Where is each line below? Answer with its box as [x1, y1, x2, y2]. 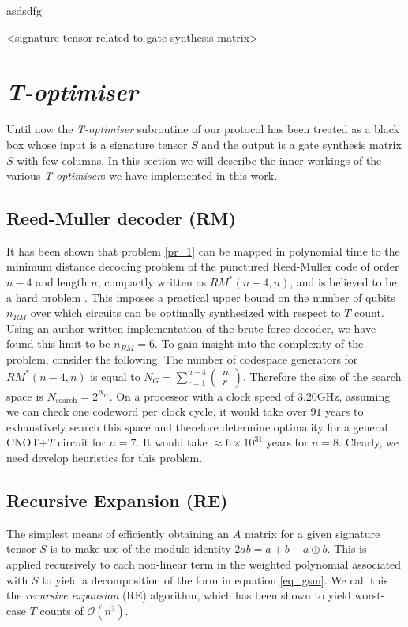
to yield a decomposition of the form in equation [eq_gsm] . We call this [42, 571, 388, 588]
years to [325, 403, 364, 420]
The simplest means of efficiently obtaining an [6, 524, 230, 541]
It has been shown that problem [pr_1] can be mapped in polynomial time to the [6, 242, 400, 259]
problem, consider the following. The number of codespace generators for [6, 351, 358, 368]
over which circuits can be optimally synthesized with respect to [30, 304, 341, 321]
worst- [354, 587, 385, 603]
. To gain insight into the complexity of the [155, 335, 364, 352]
